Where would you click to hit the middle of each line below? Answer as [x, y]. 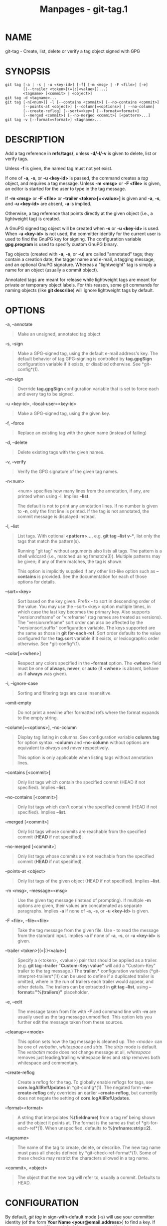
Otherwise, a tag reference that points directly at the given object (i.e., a [79, 213]
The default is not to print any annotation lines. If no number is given [87, 505]
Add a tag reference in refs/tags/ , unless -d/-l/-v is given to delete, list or [81, 153]
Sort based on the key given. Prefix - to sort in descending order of [86, 601]
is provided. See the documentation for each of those [92, 576]
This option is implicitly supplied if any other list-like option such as [86, 571]
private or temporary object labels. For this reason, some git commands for [82, 285]
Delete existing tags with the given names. [61, 452]
